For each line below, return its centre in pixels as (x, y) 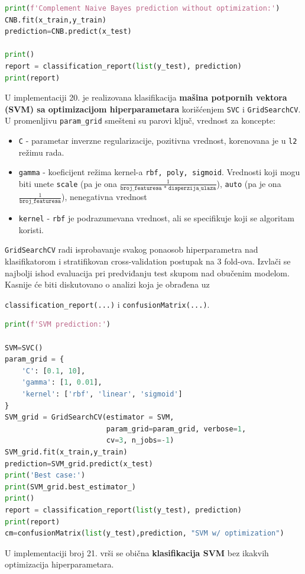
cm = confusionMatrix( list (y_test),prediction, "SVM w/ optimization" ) (145, 533)
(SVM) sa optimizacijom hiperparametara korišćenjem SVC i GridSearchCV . (153, 109)
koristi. (31, 229)
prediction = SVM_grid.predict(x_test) (79, 464)
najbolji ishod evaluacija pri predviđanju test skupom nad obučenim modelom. (147, 273)
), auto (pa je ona (249, 183)
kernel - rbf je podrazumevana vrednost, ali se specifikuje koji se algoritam (156, 218)
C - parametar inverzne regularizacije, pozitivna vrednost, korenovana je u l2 (158, 141)
